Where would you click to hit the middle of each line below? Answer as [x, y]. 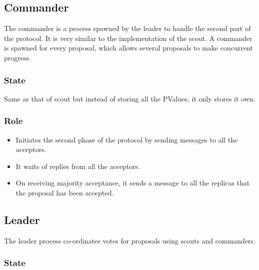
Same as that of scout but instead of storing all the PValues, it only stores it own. [130, 98]
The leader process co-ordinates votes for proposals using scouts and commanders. [130, 240]
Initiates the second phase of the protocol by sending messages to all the [127, 139]
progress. [17, 57]
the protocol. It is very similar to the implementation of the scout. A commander [128, 38]
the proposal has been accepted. [65, 192]
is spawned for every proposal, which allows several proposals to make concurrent [128, 48]
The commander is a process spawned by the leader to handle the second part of [127, 28]
